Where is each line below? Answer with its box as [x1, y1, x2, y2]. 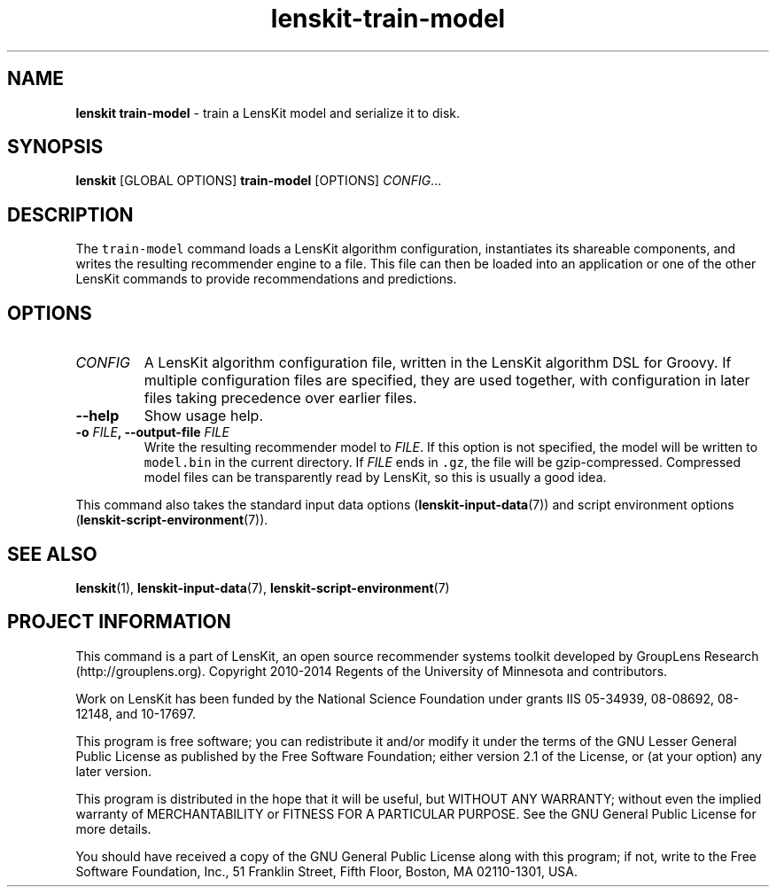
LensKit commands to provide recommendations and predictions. [75, 271, 457, 287]
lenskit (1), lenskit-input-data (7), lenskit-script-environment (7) [75, 579, 450, 595]
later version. [75, 763, 151, 779]
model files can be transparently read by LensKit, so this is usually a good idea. [144, 470, 607, 486]
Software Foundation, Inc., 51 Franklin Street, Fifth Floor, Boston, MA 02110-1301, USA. [75, 863, 578, 879]
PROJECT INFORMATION [7, 610, 231, 634]
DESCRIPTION [7, 203, 134, 226]
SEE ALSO [7, 542, 97, 565]
